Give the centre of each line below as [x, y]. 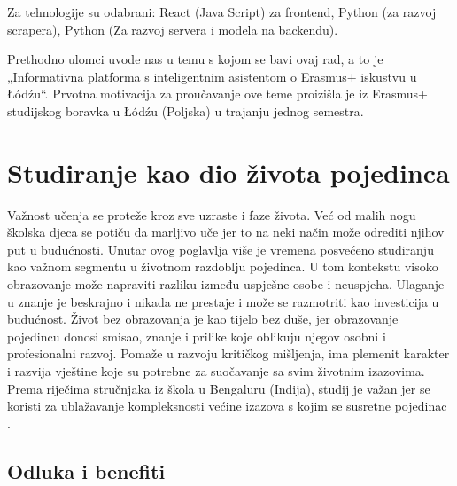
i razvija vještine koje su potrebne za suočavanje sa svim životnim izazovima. [216, 371]
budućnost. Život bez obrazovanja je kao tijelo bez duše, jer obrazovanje [203, 319]
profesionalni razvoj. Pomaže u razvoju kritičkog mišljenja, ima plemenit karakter [228, 353]
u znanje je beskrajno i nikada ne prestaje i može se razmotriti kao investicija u [223, 301]
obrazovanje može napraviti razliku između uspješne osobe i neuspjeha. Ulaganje [226, 284]
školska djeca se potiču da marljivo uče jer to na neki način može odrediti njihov [226, 232]
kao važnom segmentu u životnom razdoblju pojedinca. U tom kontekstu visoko [223, 267]
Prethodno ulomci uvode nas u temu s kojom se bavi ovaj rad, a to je [195, 59]
